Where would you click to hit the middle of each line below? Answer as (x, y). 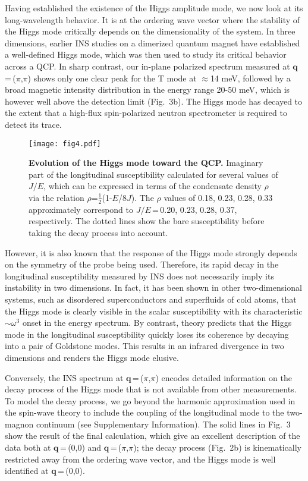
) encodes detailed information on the (224, 377)
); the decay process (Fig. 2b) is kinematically (217, 447)
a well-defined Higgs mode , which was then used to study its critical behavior (146, 54)
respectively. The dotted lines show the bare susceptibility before (147, 221)
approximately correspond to (81, 209)
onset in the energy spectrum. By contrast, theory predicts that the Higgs (157, 323)
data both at (28, 447)
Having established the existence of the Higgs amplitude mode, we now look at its (154, 8)
